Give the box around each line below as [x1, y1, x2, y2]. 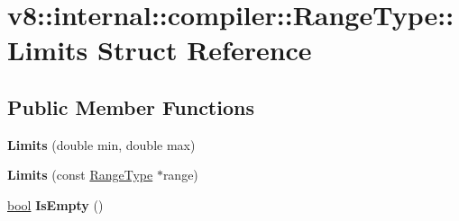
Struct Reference [97, 31, 312, 68]
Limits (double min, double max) [7, 135, 196, 154]
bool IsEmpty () [7, 195, 104, 214]
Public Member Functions [7, 93, 254, 120]
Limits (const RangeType [7, 165, 153, 184]
